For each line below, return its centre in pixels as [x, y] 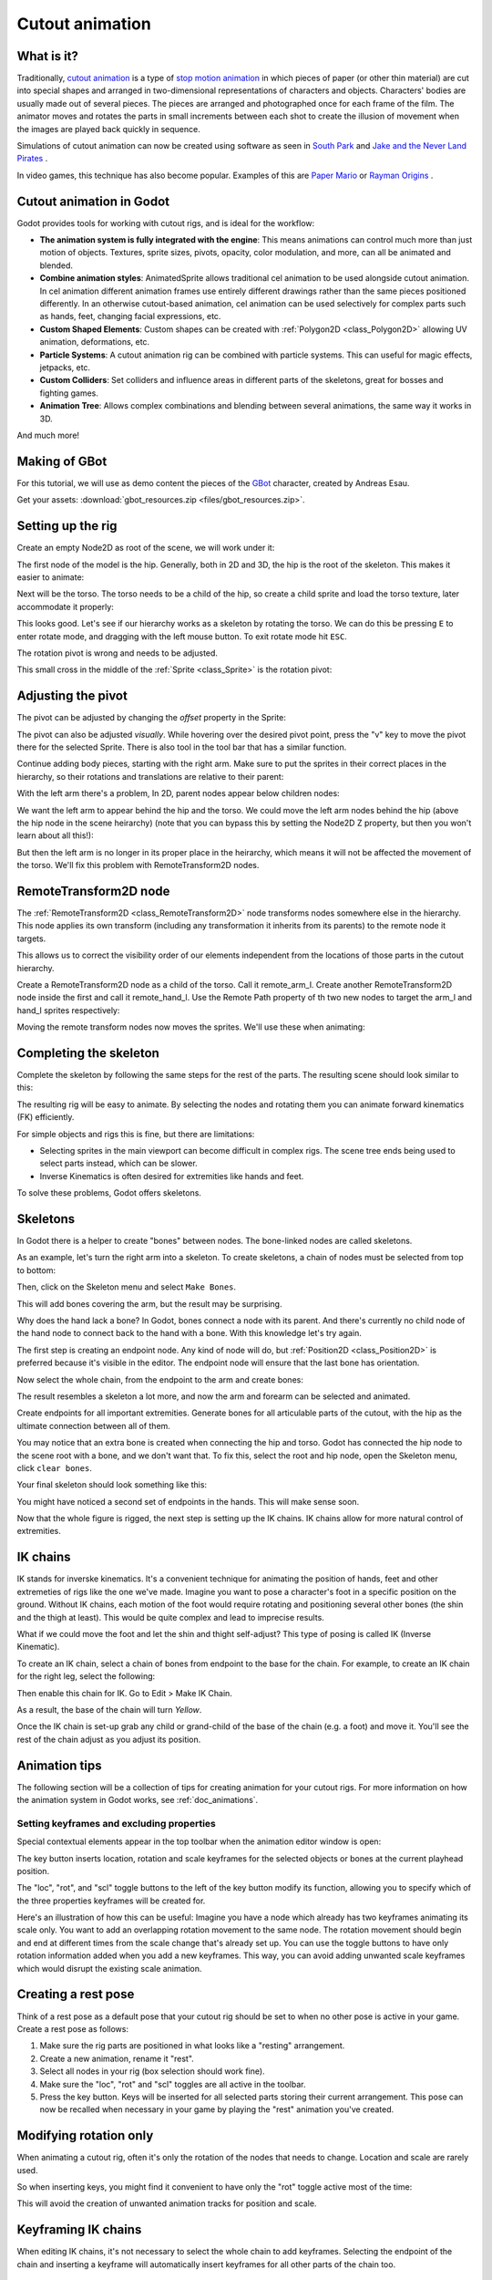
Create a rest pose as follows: [73, 2028]
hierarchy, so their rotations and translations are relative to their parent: [150, 776]
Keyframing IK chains [79, 2230]
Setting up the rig [67, 526]
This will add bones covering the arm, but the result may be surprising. [149, 1303]
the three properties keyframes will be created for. [111, 1901]
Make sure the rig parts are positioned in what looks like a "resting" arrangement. [192, 2046]
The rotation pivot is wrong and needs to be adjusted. [118, 653]
